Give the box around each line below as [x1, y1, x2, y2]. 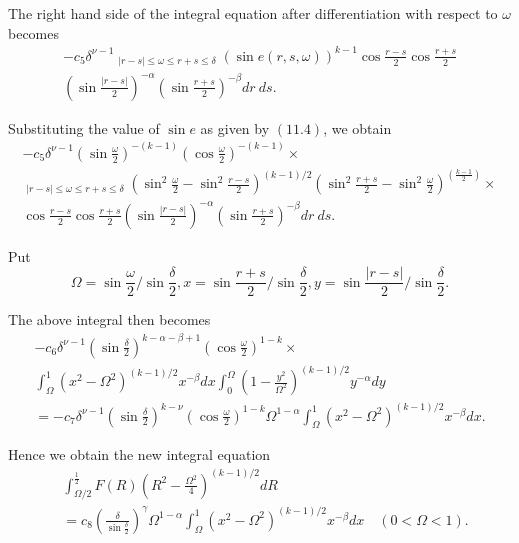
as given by [200, 117, 270, 138]
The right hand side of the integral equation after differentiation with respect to [8, 3, 498, 23]
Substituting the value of [8, 117, 160, 138]
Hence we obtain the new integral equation [8, 444, 271, 465]
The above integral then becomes [8, 309, 211, 330]
